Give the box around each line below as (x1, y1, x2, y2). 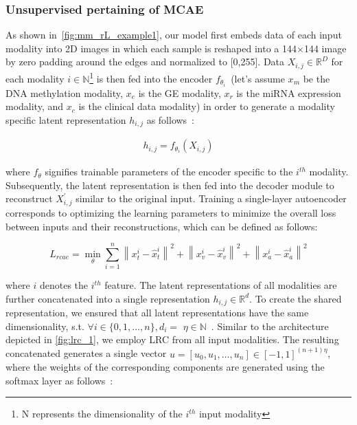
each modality (5, 71, 65, 85)
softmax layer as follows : (5, 373, 113, 387)
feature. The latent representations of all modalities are (104, 278, 337, 292)
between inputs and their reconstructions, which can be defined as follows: (5, 219, 318, 233)
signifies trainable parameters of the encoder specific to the (45, 164, 293, 179)
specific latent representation (5, 112, 126, 127)
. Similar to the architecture (211, 318, 329, 333)
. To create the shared (249, 291, 342, 305)
